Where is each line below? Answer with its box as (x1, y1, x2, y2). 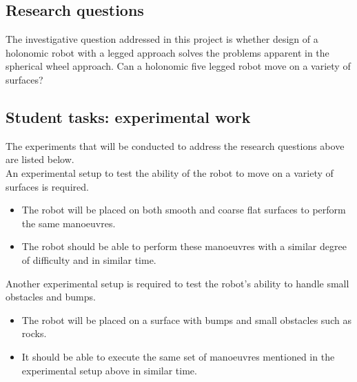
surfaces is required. (6, 179, 89, 193)
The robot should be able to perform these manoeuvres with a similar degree (21, 239, 347, 254)
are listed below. (6, 152, 74, 166)
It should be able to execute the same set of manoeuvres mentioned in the (21, 349, 335, 363)
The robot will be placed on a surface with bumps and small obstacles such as (21, 312, 351, 327)
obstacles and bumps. (6, 289, 96, 304)
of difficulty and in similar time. (21, 252, 156, 267)
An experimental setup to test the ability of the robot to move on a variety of (6, 165, 334, 180)
